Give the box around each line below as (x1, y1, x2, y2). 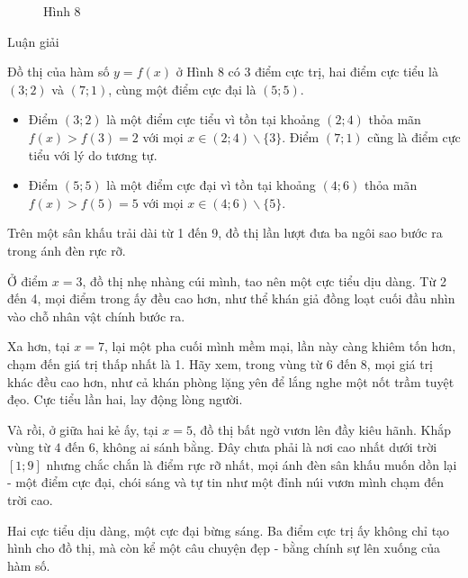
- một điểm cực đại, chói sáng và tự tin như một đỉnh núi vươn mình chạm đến (7, 473, 445, 492)
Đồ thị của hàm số (7, 62, 110, 81)
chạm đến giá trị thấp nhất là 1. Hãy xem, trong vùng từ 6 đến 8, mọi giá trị (7, 354, 434, 373)
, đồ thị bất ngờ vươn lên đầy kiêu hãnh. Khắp (192, 420, 452, 438)
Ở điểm (7, 271, 49, 290)
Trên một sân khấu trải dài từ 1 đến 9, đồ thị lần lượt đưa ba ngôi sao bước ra (7, 223, 443, 242)
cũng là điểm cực (367, 127, 461, 146)
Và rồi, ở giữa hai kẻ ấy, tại (7, 420, 158, 438)
